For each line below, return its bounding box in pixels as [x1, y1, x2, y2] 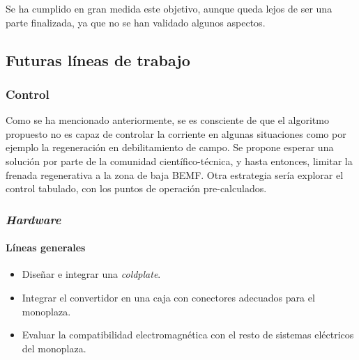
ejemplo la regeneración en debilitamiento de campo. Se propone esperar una [6, 140, 334, 155]
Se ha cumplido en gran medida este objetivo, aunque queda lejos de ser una [6, 1, 333, 15]
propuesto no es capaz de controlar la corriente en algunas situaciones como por [6, 126, 346, 141]
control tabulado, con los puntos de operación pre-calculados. [6, 181, 267, 196]
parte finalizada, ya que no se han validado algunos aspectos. [6, 15, 266, 29]
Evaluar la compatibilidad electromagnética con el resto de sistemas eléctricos [22, 327, 354, 342]
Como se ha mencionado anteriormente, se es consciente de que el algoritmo [6, 113, 329, 127]
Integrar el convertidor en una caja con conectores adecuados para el [22, 290, 315, 304]
